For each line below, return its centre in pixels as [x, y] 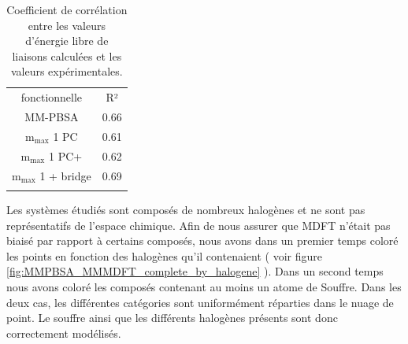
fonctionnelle [52, 97]
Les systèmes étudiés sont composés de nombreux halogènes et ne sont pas [186, 209]
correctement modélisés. [64, 333]
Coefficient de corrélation [67, 9]
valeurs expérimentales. [67, 71]
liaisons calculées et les [67, 55]
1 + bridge [65, 175]
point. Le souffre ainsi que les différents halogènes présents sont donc [172, 318]
